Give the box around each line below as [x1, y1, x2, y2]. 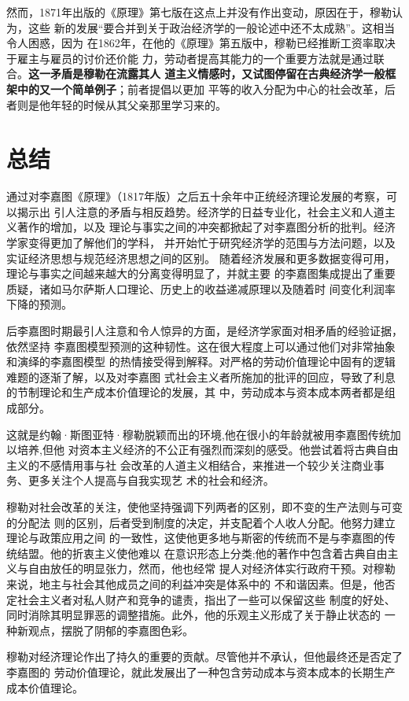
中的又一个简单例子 [17, 80, 116, 97]
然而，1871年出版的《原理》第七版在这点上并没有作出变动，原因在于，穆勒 [6, 4, 392, 20]
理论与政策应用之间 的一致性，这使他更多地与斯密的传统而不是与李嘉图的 [6, 529, 385, 546]
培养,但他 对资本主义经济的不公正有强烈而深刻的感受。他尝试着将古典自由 [17, 441, 399, 458]
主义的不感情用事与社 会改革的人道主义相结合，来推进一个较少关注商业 [6, 456, 374, 473]
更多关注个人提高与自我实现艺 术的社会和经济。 [28, 472, 275, 489]
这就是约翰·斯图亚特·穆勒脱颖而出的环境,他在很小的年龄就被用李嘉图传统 [6, 426, 390, 442]
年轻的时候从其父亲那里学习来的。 [50, 96, 227, 113]
